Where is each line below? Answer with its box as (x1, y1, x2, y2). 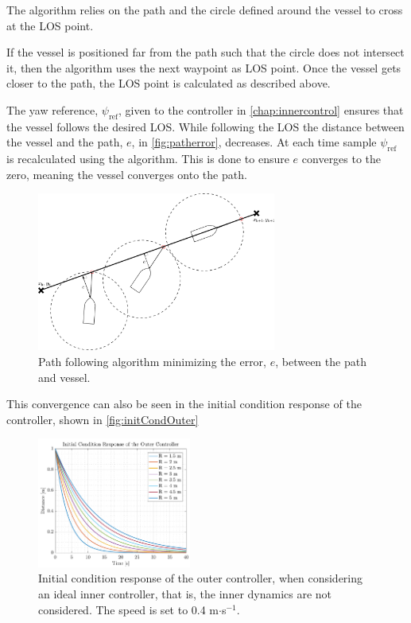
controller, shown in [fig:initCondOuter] (6, 411, 199, 427)
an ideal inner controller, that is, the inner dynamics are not (38, 586, 332, 602)
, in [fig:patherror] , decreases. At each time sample (131, 134, 377, 150)
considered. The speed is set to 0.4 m (38, 601, 219, 617)
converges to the (301, 150, 382, 167)
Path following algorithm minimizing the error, (38, 353, 266, 370)
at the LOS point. (6, 17, 94, 33)
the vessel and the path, (6, 134, 123, 150)
